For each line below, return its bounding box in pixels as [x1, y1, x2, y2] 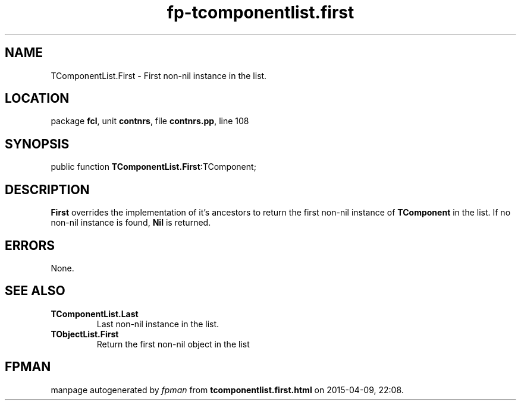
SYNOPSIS [5, 136, 70, 151]
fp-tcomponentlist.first [167, 2, 354, 23]
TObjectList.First [51, 328, 119, 339]
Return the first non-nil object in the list [96, 338, 250, 349]
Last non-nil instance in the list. [96, 318, 219, 329]
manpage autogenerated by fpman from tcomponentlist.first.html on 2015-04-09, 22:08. [51, 384, 404, 395]
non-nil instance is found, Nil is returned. [51, 217, 211, 228]
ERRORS [5, 238, 55, 253]
